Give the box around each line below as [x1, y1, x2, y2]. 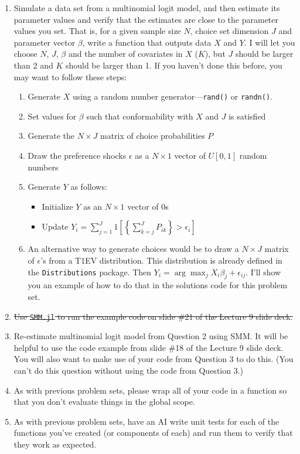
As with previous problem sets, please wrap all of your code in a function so [13, 384, 287, 396]
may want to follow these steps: [13, 70, 127, 83]
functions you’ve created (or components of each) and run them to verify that [13, 426, 293, 439]
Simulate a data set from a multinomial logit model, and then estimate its [13, 2, 280, 13]
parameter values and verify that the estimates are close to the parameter [13, 13, 279, 25]
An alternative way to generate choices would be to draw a [28, 243, 239, 255]
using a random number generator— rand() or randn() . [72, 90, 272, 103]
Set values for [28, 110, 77, 122]
